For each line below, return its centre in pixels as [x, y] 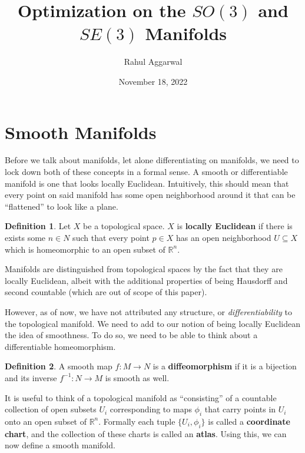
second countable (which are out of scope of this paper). [106, 292]
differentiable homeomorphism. [60, 346]
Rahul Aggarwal [153, 62]
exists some [25, 237]
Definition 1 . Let [38, 226]
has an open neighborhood [223, 237]
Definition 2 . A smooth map [59, 366]
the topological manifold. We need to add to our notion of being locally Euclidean [152, 323]
